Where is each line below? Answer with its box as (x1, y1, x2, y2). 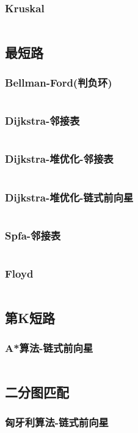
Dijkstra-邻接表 (5, 113, 80, 128)
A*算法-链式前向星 (5, 340, 93, 356)
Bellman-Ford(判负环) (5, 74, 112, 90)
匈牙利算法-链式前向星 (5, 415, 109, 430)
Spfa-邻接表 (5, 227, 61, 243)
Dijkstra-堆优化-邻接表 (5, 151, 114, 166)
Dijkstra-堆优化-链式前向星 (5, 189, 134, 205)
